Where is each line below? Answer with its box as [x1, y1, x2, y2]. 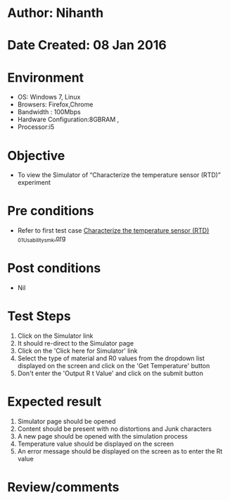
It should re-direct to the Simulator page [17, 339, 134, 347]
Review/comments [7, 479, 120, 495]
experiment [17, 178, 51, 187]
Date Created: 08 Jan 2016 [7, 37, 167, 54]
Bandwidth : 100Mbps [17, 108, 81, 116]
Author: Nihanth [7, 5, 104, 21]
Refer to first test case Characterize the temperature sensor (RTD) [17, 226, 210, 235]
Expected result [7, 394, 102, 410]
